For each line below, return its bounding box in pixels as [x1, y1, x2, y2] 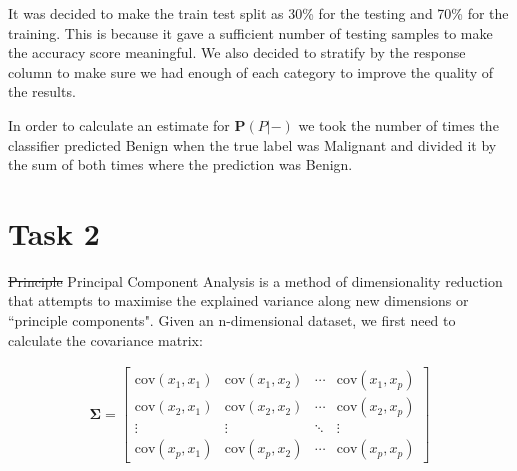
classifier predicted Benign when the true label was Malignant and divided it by [8, 134, 497, 155]
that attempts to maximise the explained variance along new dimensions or [8, 290, 469, 311]
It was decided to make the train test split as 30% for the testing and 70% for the [8, 3, 509, 23]
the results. [8, 81, 76, 102]
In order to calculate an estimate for [8, 114, 230, 135]
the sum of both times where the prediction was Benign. [8, 154, 353, 175]
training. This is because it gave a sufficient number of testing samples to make [8, 22, 493, 43]
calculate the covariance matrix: [8, 329, 203, 350]
